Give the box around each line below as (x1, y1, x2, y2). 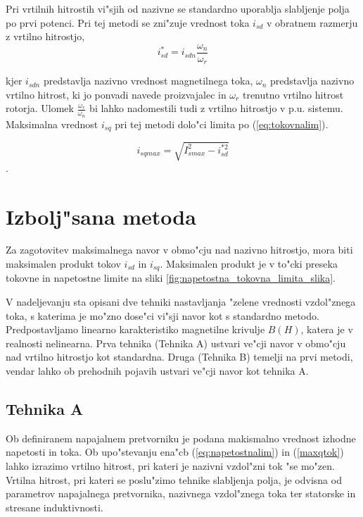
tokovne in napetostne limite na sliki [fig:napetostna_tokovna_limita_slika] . (6, 270, 336, 285)
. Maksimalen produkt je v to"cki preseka (160, 256, 338, 271)
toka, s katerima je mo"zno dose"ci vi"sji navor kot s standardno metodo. (6, 308, 319, 323)
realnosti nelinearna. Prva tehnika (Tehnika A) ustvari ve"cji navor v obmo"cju (6, 335, 346, 350)
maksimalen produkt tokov (6, 256, 121, 271)
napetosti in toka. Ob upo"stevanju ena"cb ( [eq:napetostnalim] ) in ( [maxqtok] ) (6, 444, 344, 459)
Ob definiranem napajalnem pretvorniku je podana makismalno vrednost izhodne (6, 430, 356, 445)
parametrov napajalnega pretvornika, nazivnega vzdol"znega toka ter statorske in (6, 486, 356, 501)
